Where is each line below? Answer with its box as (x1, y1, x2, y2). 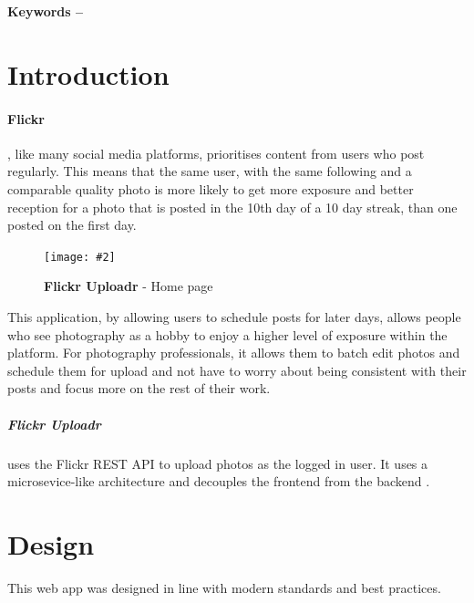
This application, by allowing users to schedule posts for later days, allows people (7, 307, 461, 326)
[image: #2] (44, 250, 116, 264)
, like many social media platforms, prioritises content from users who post (7, 143, 425, 162)
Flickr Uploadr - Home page (44, 276, 213, 296)
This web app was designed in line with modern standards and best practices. (7, 577, 441, 597)
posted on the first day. (7, 215, 137, 234)
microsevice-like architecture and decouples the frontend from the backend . (7, 472, 430, 491)
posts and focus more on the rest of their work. (7, 379, 271, 398)
